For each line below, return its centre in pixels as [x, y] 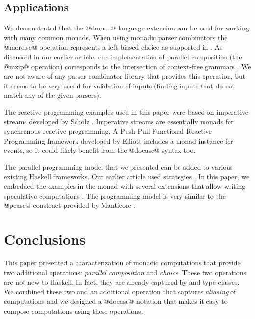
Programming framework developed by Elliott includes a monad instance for [119, 140]
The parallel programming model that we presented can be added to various [118, 166]
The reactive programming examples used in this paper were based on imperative [126, 111]
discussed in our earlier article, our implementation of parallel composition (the [123, 56]
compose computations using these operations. [74, 310]
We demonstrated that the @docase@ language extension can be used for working [127, 28]
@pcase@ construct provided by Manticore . [70, 205]
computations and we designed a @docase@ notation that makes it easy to [116, 301]
